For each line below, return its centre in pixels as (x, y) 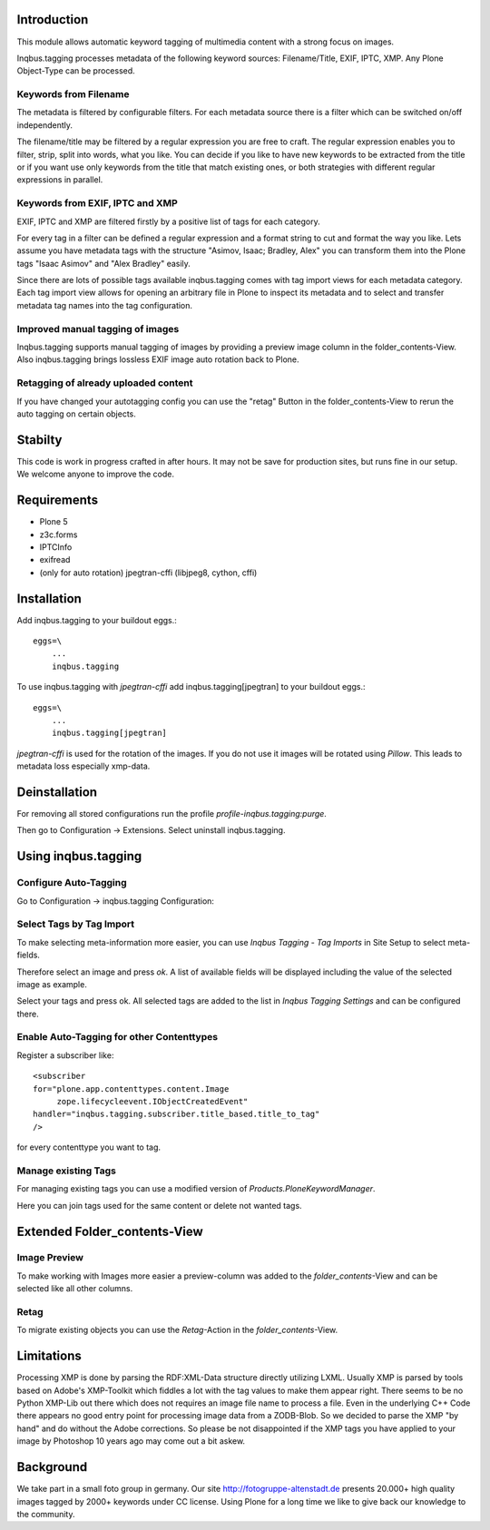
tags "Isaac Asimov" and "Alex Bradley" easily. (103, 263)
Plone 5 (54, 522)
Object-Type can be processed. (76, 71)
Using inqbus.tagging (79, 856)
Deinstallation (57, 792)
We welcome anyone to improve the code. (95, 474)
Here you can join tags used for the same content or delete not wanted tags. (160, 1205)
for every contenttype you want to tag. (89, 1147)
